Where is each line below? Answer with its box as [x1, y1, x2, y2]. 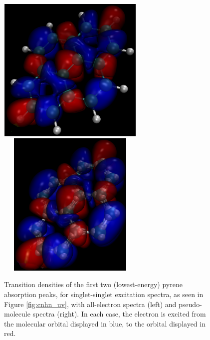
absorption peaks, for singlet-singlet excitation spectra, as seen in [4, 289, 204, 299]
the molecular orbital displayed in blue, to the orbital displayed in [4, 318, 206, 329]
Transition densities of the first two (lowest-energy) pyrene [4, 279, 183, 290]
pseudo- [179, 299, 202, 309]
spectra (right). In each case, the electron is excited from [32, 309, 206, 319]
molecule [4, 309, 30, 319]
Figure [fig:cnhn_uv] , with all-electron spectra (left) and [4, 299, 177, 309]
